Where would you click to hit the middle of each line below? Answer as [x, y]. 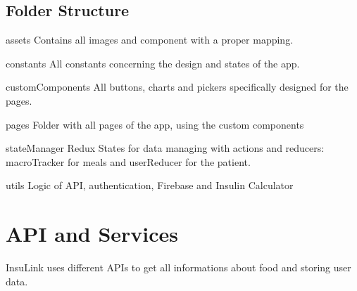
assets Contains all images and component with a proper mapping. [150, 40]
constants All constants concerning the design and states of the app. [153, 63]
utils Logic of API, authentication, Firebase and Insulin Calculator [150, 185]
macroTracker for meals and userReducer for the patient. [128, 161]
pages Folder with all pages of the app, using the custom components [155, 124]
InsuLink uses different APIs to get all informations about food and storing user [178, 267]
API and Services [92, 234]
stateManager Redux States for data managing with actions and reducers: [165, 148]
